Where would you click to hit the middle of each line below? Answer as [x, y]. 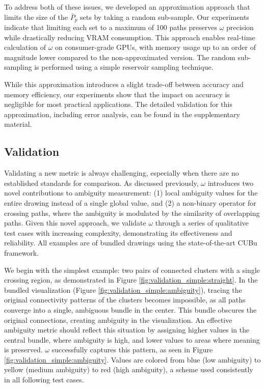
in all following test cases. [44, 380]
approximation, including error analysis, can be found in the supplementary [122, 114]
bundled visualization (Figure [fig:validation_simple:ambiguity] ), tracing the [123, 289]
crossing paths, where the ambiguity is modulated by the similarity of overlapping [132, 213]
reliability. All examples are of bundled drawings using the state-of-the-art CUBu [131, 243]
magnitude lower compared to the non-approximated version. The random [120, 57]
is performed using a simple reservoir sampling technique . [124, 67]
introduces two [231, 183]
